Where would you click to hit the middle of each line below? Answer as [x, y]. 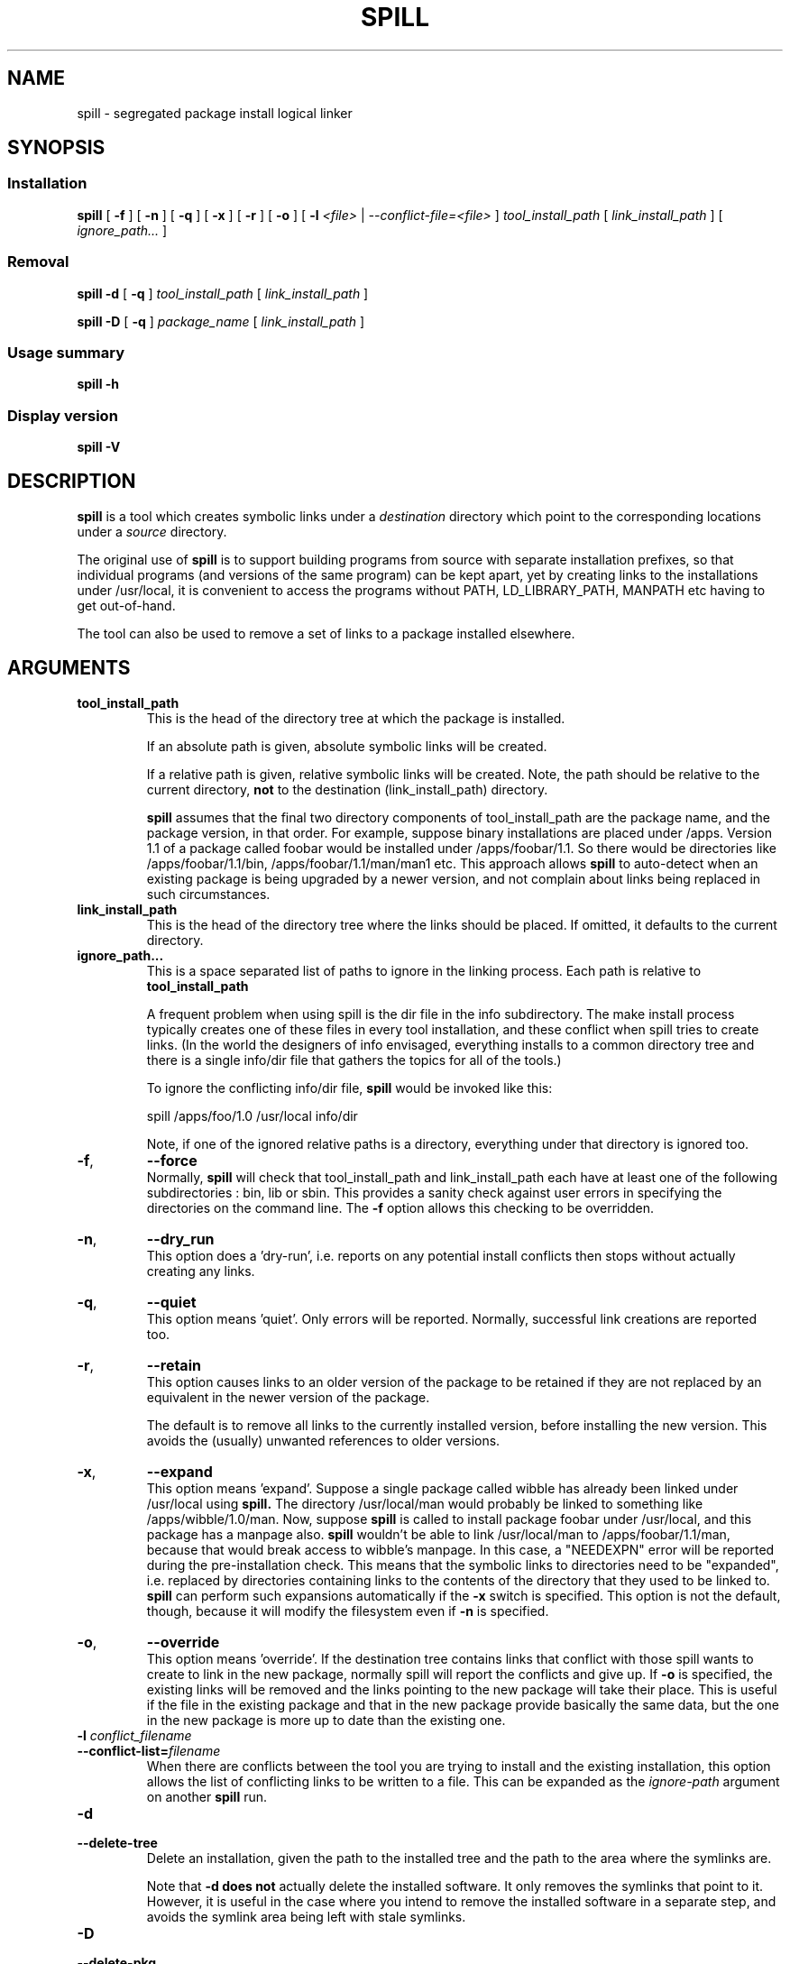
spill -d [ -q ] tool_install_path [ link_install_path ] [223, 293]
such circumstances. [208, 894]
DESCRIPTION [72, 482]
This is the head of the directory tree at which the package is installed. [356, 718]
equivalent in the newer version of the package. [288, 1397]
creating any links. [201, 1271]
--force [172, 1160]
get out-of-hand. [126, 605]
